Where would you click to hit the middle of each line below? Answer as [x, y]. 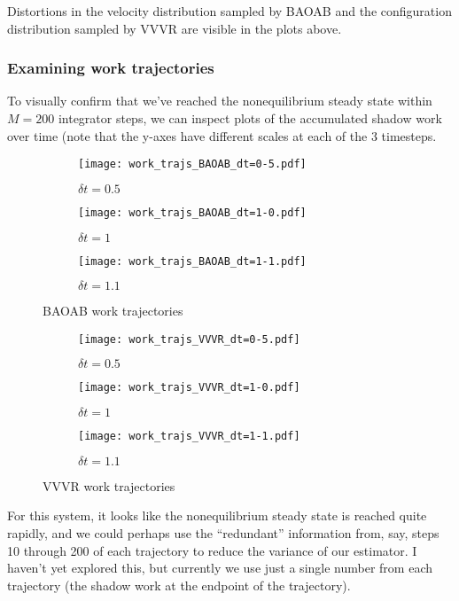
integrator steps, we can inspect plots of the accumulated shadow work [250, 118]
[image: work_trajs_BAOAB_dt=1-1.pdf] [192, 261]
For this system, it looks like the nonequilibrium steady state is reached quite [217, 515]
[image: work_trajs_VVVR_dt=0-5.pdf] [189, 339]
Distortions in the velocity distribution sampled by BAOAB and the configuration [229, 11]
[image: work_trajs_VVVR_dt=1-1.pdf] [189, 437]
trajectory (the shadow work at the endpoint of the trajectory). [179, 585]
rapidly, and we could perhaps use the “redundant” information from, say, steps [223, 532]
